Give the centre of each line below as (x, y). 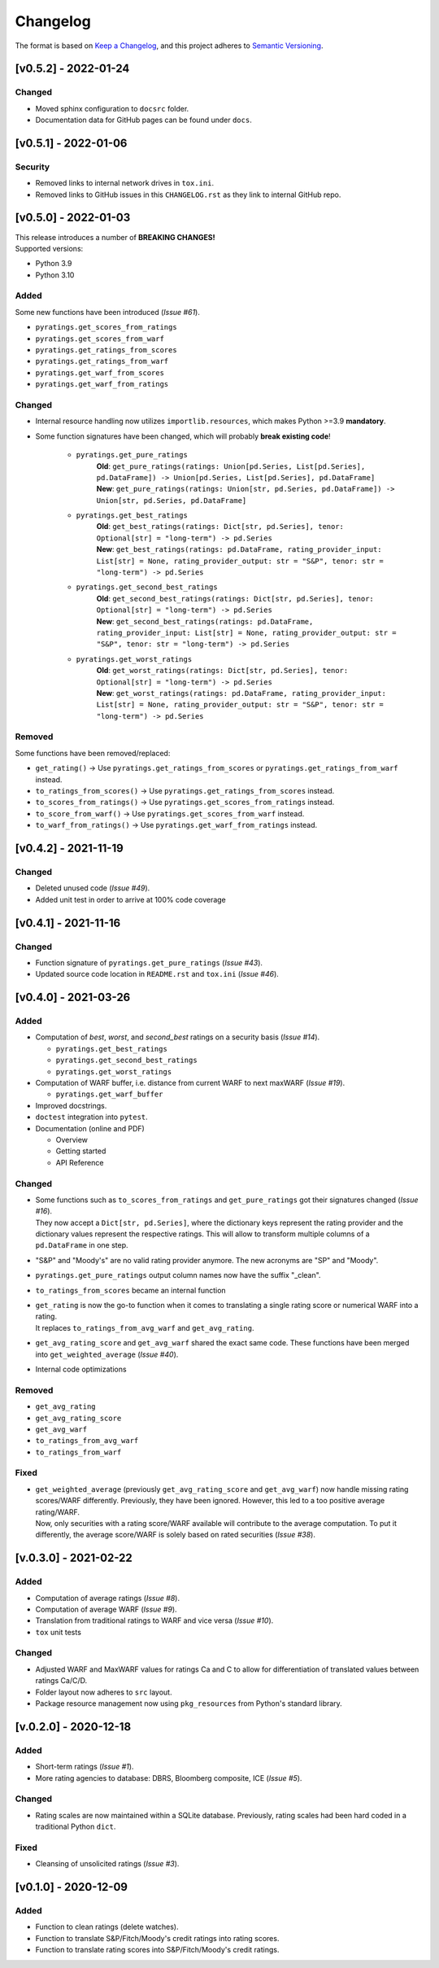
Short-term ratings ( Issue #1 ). (85, 1767)
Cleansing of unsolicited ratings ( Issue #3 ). (107, 1864)
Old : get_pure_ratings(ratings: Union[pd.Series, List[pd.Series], (231, 466)
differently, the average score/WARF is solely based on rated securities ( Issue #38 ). (176, 1535)
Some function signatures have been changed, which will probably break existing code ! (183, 436)
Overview (72, 1139)
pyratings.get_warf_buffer (109, 1094)
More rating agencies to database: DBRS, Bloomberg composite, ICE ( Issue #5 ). (169, 1778)
